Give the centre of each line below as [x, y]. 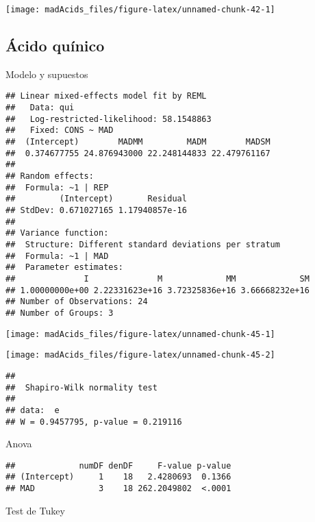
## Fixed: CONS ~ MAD [60, 130]
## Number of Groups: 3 [60, 313]
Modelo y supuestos [47, 74]
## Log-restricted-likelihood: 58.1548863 [109, 119]
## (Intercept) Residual [96, 199]
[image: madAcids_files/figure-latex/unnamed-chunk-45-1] [140, 334]
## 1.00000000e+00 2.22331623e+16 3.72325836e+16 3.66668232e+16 [157, 290]
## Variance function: [57, 233]
